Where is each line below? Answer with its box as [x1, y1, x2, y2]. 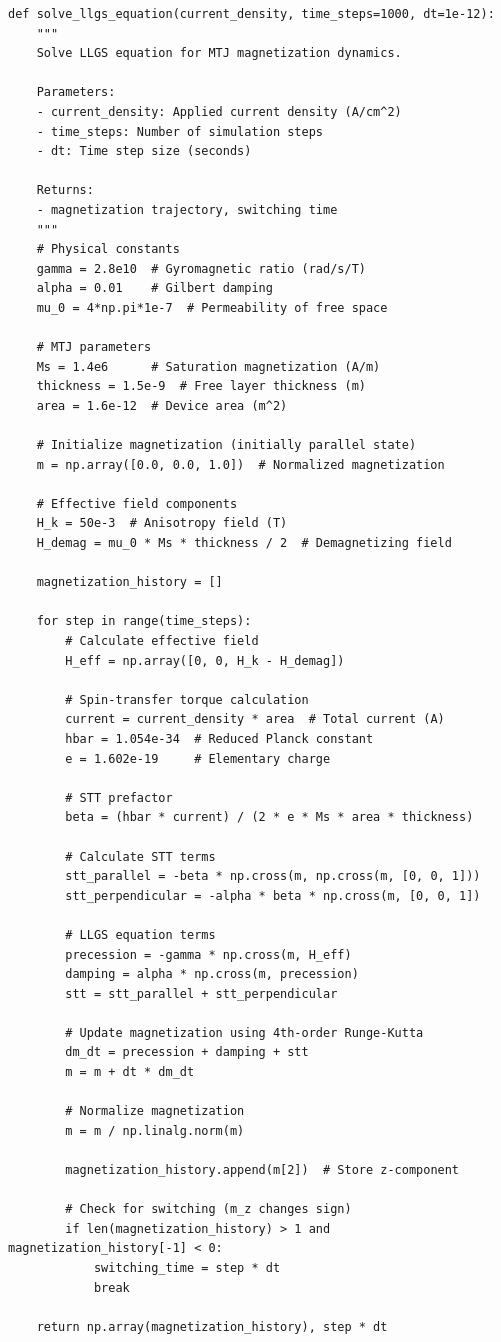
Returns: [36, 183, 94, 198]
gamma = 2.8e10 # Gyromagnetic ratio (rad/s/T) [36, 261, 366, 276]
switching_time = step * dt [93, 1261, 281, 1275]
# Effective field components [36, 496, 238, 511]
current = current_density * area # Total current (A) [65, 712, 445, 727]
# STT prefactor [65, 790, 173, 805]
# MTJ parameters [36, 340, 152, 355]
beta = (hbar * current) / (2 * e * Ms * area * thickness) [65, 810, 474, 825]
